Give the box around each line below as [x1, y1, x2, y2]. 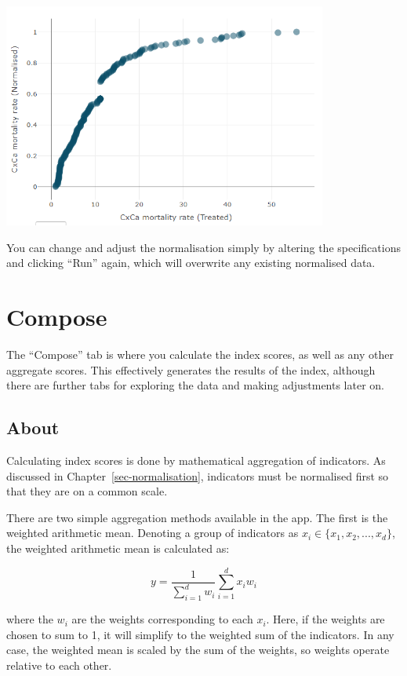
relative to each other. [6, 656, 112, 673]
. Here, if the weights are [266, 611, 385, 627]
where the [6, 611, 53, 627]
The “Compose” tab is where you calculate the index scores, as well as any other [6, 346, 394, 363]
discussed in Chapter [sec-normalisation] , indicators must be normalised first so [6, 467, 389, 484]
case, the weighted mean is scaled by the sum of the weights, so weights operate [6, 641, 390, 658]
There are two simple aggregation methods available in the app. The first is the [6, 509, 388, 525]
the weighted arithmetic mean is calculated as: [6, 540, 230, 557]
